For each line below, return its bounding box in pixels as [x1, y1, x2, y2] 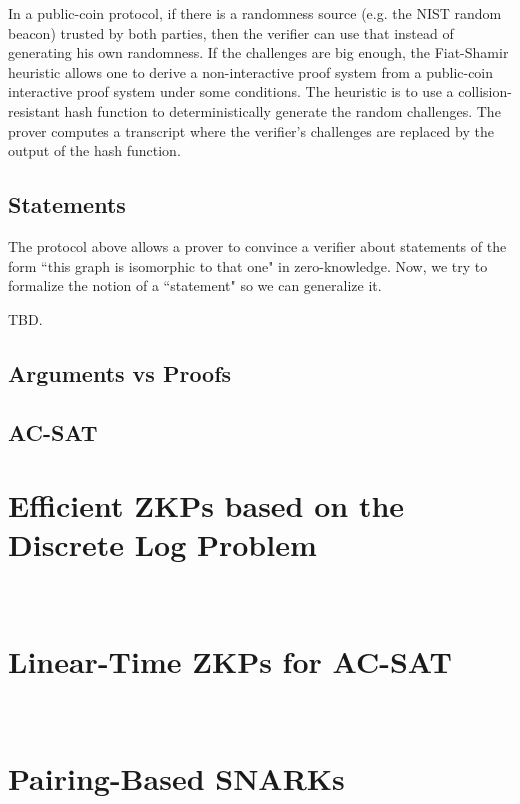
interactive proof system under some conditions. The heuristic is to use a [8, 81, 454, 102]
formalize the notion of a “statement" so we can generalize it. [8, 275, 382, 296]
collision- [458, 81, 512, 102]
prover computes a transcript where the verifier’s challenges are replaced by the [8, 120, 494, 141]
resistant [8, 100, 60, 121]
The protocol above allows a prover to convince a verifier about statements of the [8, 235, 507, 256]
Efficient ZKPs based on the [8, 485, 405, 526]
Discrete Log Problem [8, 524, 317, 565]
